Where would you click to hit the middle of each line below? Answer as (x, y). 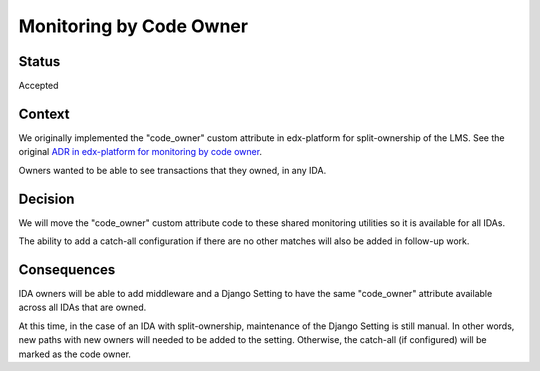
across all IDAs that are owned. (82, 307)
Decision (46, 198)
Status (39, 61)
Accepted (38, 86)
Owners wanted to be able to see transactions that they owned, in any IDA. (172, 170)
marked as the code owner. (75, 354)
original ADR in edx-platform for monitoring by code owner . (140, 152)
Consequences (67, 269)
